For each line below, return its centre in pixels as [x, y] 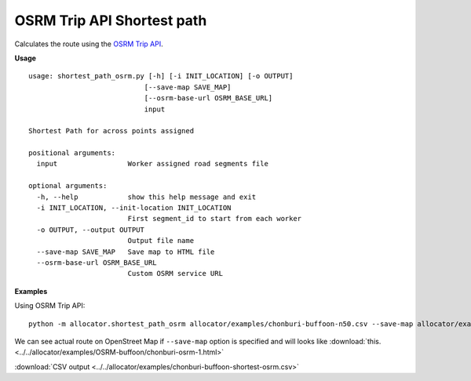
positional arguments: [72, 153]
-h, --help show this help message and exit [146, 197]
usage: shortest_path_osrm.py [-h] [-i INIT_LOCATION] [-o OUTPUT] [161, 76]
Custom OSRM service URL [175, 274]
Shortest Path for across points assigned [111, 131]
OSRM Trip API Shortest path [111, 20]
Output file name [161, 241]
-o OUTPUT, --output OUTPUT [91, 230]
